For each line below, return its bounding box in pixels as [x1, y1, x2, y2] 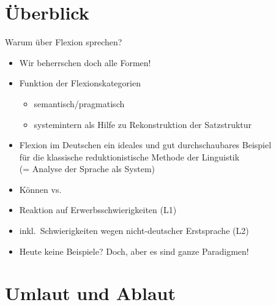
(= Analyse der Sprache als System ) [19, 162, 155, 175]
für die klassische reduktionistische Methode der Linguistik [19, 150, 240, 163]
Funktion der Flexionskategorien [19, 77, 141, 89]
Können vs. [19, 183, 62, 195]
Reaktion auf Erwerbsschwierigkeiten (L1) [19, 203, 177, 216]
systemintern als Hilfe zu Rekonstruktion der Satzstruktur [34, 118, 252, 130]
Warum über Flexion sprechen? [5, 36, 122, 48]
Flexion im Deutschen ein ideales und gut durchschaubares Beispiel [19, 138, 272, 151]
